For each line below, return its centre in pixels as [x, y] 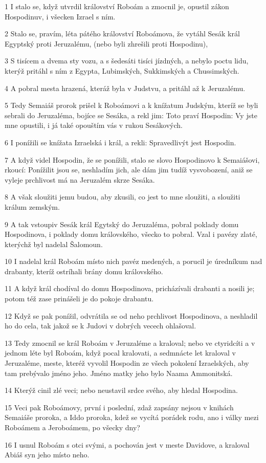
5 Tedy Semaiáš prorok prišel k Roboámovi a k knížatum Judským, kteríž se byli [131, 105]
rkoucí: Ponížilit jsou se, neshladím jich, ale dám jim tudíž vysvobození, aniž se [129, 170]
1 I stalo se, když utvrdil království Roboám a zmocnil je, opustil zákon [117, 6]
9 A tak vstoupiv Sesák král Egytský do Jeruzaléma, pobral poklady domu [122, 224]
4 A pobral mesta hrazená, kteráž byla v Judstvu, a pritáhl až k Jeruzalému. [125, 88]
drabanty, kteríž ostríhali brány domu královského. [84, 271]
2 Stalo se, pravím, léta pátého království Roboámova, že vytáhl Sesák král [122, 34]
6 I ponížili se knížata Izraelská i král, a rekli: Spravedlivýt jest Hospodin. [120, 142]
